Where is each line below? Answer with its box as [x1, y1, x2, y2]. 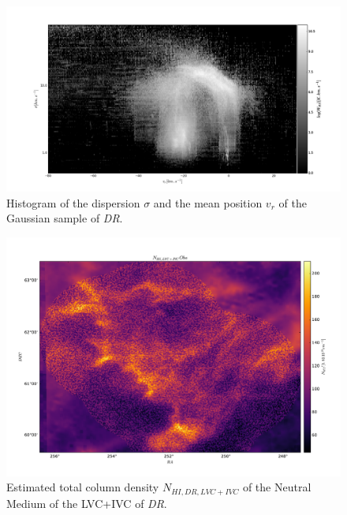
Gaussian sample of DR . [6, 210, 123, 226]
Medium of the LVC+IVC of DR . [6, 494, 167, 511]
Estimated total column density [6, 479, 159, 495]
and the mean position [153, 194, 263, 211]
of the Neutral [242, 479, 312, 495]
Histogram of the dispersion [6, 194, 140, 211]
